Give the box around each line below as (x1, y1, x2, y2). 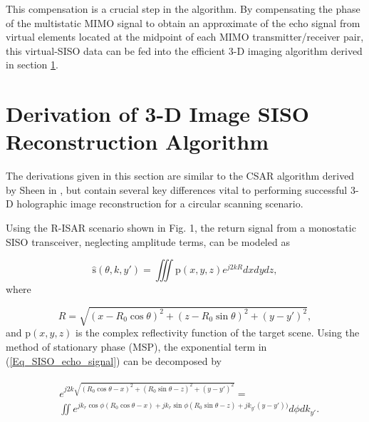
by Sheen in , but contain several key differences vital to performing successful (6, 182, 348, 197)
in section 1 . (6, 57, 58, 72)
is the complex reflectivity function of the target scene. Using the (76, 325, 360, 340)
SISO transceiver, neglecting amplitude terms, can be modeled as (6, 234, 290, 249)
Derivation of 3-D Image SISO (6, 99, 310, 128)
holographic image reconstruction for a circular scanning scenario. (16, 196, 303, 211)
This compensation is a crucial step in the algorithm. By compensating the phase (6, 1, 360, 16)
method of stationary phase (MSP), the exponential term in (6, 339, 267, 354)
